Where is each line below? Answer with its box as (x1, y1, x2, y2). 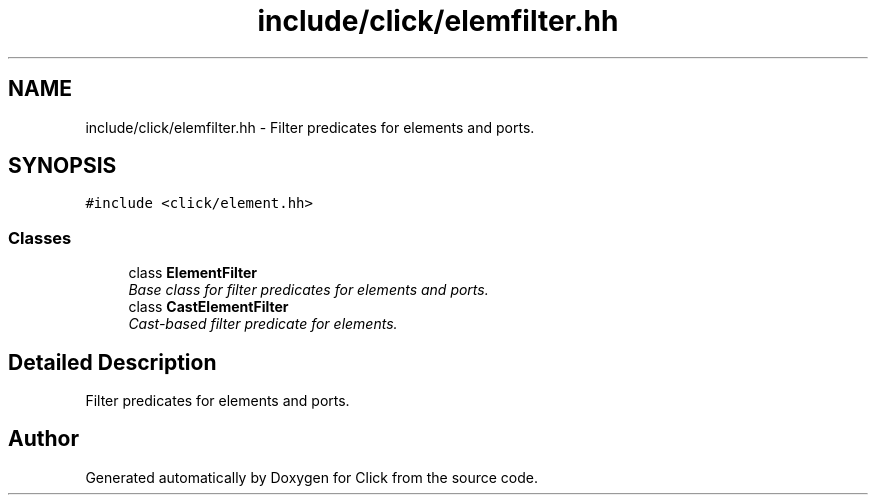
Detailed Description (8, 349, 217, 375)
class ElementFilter (128, 264, 258, 282)
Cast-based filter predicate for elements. (128, 315, 398, 333)
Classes (8, 227, 72, 248)
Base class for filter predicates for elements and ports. (128, 281, 489, 299)
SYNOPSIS (8, 153, 117, 179)
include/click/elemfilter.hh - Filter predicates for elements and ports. (85, 118, 535, 136)
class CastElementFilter (128, 298, 289, 316)
